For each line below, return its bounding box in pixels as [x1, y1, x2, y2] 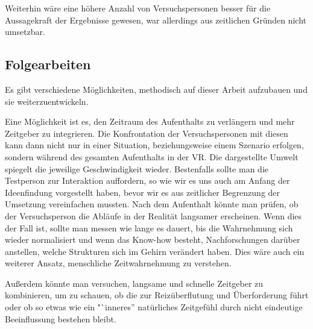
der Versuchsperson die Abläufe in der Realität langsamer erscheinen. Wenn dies [5, 209, 302, 222]
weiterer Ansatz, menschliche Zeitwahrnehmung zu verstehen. [5, 257, 232, 269]
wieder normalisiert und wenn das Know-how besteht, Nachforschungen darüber [5, 233, 300, 246]
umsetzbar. [5, 25, 46, 38]
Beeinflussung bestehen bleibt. [5, 312, 116, 325]
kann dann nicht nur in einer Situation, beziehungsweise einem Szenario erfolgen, [5, 139, 304, 151]
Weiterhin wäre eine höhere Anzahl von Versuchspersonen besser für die [5, 2, 271, 14]
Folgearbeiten [5, 55, 91, 74]
